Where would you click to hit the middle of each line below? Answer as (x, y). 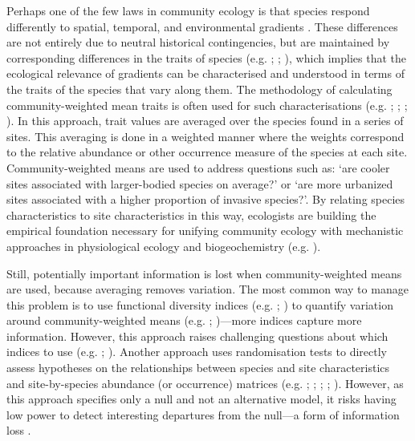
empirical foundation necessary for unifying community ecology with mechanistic (205, 231)
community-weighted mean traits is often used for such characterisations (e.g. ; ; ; (207, 105)
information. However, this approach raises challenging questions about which (197, 336)
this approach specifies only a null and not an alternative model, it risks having (201, 399)
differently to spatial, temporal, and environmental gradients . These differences (202, 26)
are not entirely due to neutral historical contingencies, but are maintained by (198, 42)
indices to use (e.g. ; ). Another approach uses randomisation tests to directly (197, 352)
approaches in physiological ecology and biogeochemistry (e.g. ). (164, 246)
